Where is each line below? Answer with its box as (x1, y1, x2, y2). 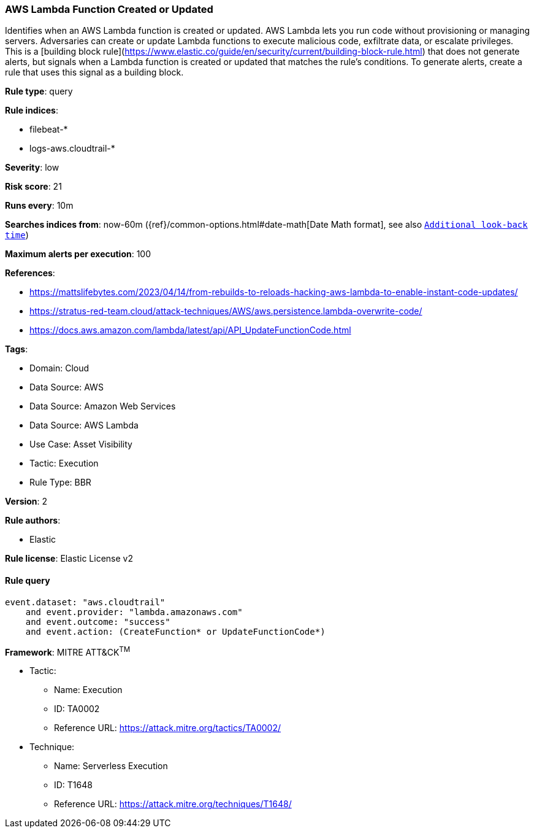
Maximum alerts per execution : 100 (5, 249, 151, 260)
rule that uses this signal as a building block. (5, 67, 184, 78)
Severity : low (5, 162, 59, 173)
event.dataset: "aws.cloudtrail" (5, 597, 166, 607)
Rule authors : (5, 515, 61, 526)
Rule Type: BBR (29, 477, 91, 488)
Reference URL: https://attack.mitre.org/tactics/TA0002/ (54, 723, 281, 734)
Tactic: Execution (29, 458, 99, 469)
